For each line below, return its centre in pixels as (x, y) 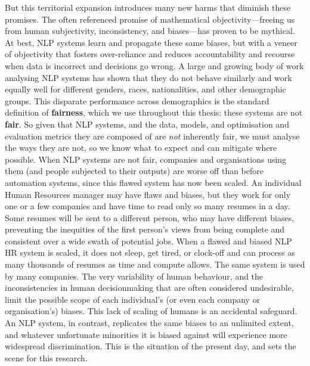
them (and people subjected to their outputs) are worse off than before (134, 171)
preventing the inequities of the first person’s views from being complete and (145, 229)
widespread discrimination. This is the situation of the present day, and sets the (151, 346)
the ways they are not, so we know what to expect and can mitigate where (141, 148)
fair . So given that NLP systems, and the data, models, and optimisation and (147, 124)
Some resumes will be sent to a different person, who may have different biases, (150, 217)
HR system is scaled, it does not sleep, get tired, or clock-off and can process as (150, 252)
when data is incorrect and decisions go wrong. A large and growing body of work (154, 65)
